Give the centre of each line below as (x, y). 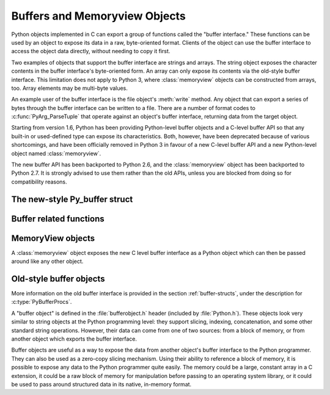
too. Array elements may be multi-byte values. (70, 88)
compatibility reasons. (39, 182)
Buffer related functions (58, 219)
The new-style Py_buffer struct (72, 199)
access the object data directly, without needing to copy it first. (91, 51)
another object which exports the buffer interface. (74, 339)
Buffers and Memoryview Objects (98, 16)
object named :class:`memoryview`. (56, 153)
